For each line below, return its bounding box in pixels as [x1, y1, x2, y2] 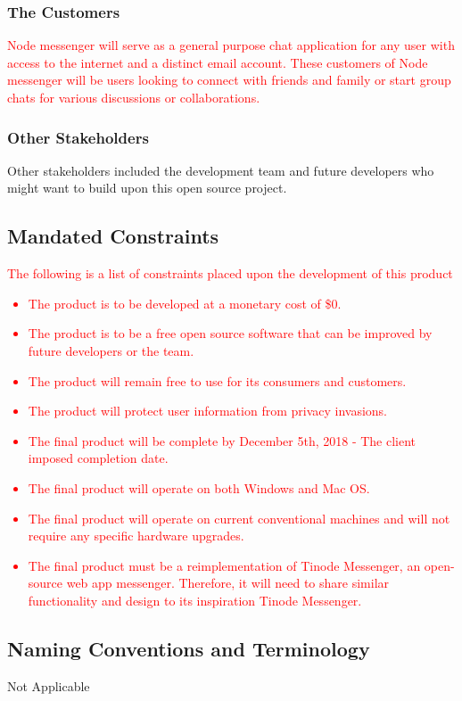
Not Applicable [7, 676, 90, 695]
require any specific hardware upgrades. [28, 526, 244, 545]
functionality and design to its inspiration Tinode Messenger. [28, 590, 362, 609]
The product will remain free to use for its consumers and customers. [28, 371, 407, 390]
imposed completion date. [28, 449, 169, 467]
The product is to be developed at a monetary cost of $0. [28, 293, 342, 312]
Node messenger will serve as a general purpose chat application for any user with [7, 36, 455, 54]
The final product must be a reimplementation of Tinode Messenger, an [28, 556, 421, 574]
